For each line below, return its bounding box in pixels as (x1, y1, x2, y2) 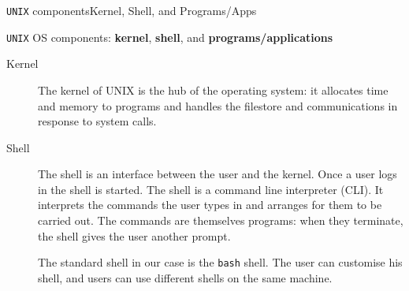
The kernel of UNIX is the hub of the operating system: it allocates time (38, 81, 389, 98)
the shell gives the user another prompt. (38, 227, 231, 244)
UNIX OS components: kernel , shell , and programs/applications (6, 28, 333, 45)
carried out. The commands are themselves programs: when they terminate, (38, 212, 403, 229)
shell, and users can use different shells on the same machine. (38, 269, 333, 285)
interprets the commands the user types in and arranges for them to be (38, 196, 382, 213)
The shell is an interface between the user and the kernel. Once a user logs (38, 166, 397, 182)
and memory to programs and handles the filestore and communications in (38, 97, 398, 114)
